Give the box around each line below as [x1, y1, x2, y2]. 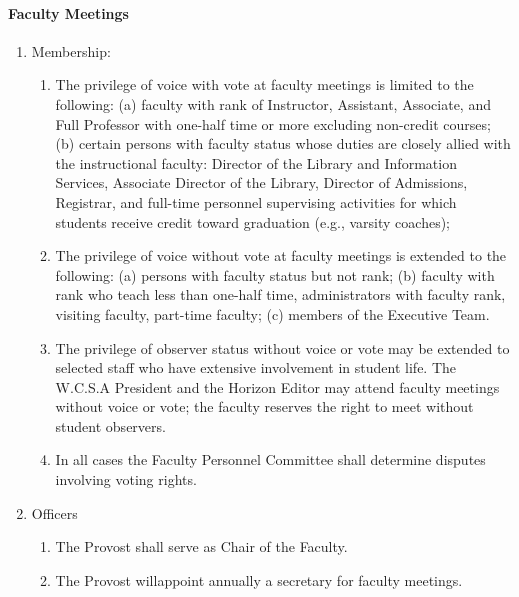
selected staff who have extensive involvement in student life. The [55, 357, 457, 378]
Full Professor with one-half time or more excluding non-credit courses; [55, 113, 491, 134]
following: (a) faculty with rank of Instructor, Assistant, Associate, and [55, 93, 491, 114]
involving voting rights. [55, 469, 197, 490]
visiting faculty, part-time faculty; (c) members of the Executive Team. [55, 303, 490, 324]
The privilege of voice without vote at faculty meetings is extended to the [55, 245, 507, 266]
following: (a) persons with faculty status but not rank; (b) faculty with [55, 264, 495, 285]
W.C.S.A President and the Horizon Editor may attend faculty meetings [55, 376, 500, 397]
